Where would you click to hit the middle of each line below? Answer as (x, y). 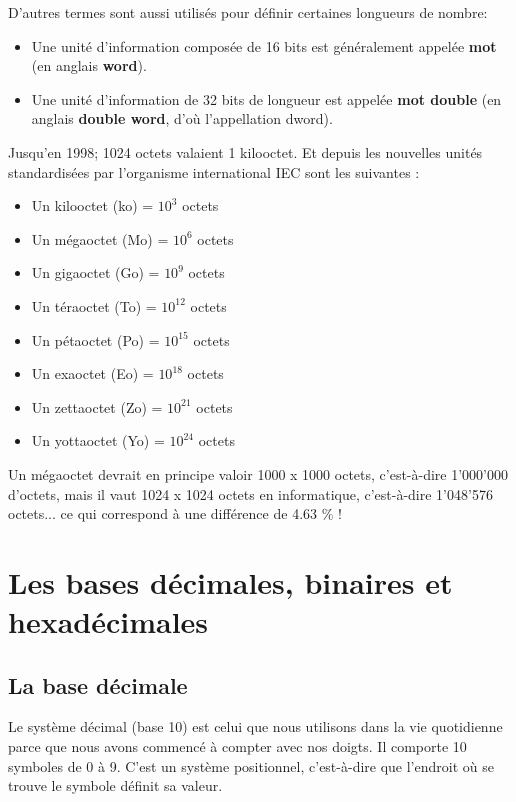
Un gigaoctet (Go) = (95, 272)
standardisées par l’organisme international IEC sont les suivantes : (214, 171)
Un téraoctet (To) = (94, 305)
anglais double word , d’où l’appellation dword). (182, 118)
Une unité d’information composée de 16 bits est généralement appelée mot (264, 45)
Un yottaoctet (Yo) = (98, 440)
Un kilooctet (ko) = (92, 205)
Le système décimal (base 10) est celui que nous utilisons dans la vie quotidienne (255, 726)
